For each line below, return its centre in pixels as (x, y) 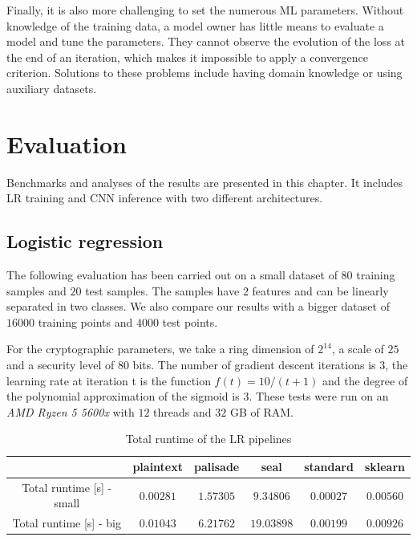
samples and (36, 290)
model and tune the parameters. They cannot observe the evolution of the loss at (206, 41)
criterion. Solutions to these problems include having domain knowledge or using (204, 73)
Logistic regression (85, 241)
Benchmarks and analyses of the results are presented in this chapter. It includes (205, 182)
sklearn (385, 467)
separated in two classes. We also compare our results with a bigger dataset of (198, 306)
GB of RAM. (261, 411)
